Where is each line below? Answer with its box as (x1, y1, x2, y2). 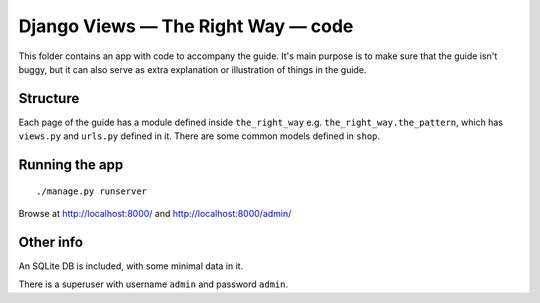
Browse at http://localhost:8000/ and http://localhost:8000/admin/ (18, 208, 292, 220)
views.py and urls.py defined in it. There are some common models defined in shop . (18, 130, 380, 142)
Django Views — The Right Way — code (18, 15, 354, 37)
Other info (18, 233, 84, 250)
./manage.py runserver (36, 185, 148, 197)
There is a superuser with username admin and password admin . (18, 278, 289, 290)
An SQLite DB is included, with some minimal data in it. (18, 260, 244, 272)
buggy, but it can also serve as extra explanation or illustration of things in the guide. (18, 63, 367, 75)
